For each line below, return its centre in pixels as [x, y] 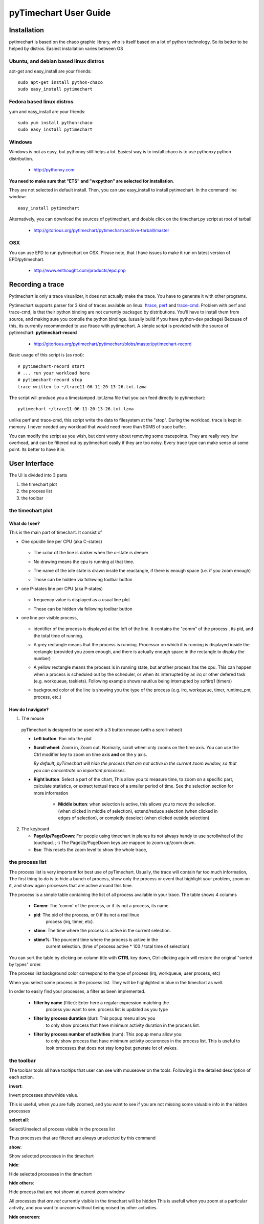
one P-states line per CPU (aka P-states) [62, 588]
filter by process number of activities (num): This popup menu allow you [108, 1034]
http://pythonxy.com [54, 170]
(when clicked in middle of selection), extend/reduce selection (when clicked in [138, 811]
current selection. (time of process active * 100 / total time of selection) [118, 946]
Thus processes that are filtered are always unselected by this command [82, 1138]
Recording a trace [37, 285]
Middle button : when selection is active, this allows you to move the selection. [137, 804]
